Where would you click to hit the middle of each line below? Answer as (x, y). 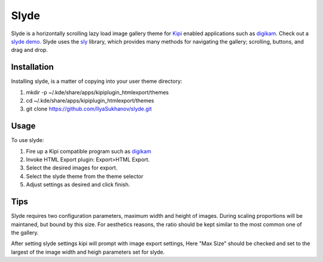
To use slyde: (28, 140)
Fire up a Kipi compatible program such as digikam (89, 151)
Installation (32, 67)
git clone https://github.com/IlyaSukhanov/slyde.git (89, 109)
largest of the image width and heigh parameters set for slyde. (88, 252)
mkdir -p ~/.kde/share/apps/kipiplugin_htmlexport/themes (97, 92)
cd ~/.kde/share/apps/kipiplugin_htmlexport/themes (90, 101)
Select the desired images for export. (72, 168)
